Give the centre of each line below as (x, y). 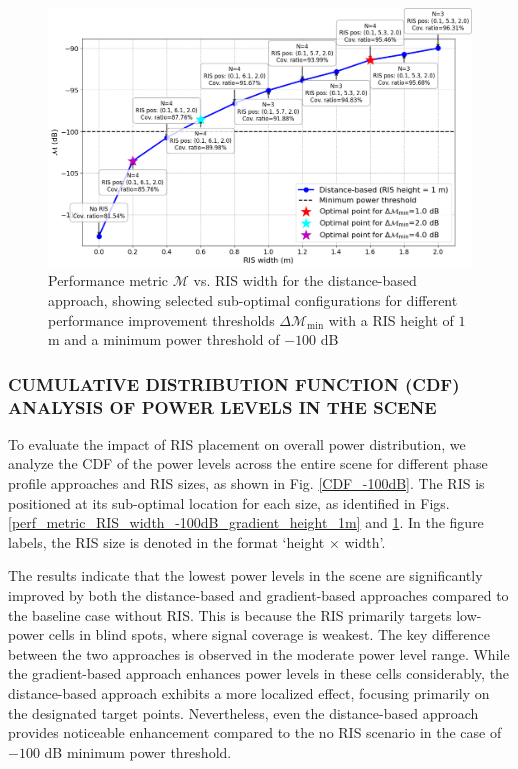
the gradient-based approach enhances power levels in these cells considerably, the (259, 673)
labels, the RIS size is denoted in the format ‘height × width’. (197, 541)
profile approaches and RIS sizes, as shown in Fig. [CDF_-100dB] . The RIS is (246, 483)
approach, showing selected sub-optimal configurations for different (253, 299)
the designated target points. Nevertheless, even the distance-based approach (243, 712)
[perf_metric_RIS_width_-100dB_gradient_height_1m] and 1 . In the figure (246, 522)
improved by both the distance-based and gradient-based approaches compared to (258, 595)
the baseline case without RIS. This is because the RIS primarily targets (230, 614)
